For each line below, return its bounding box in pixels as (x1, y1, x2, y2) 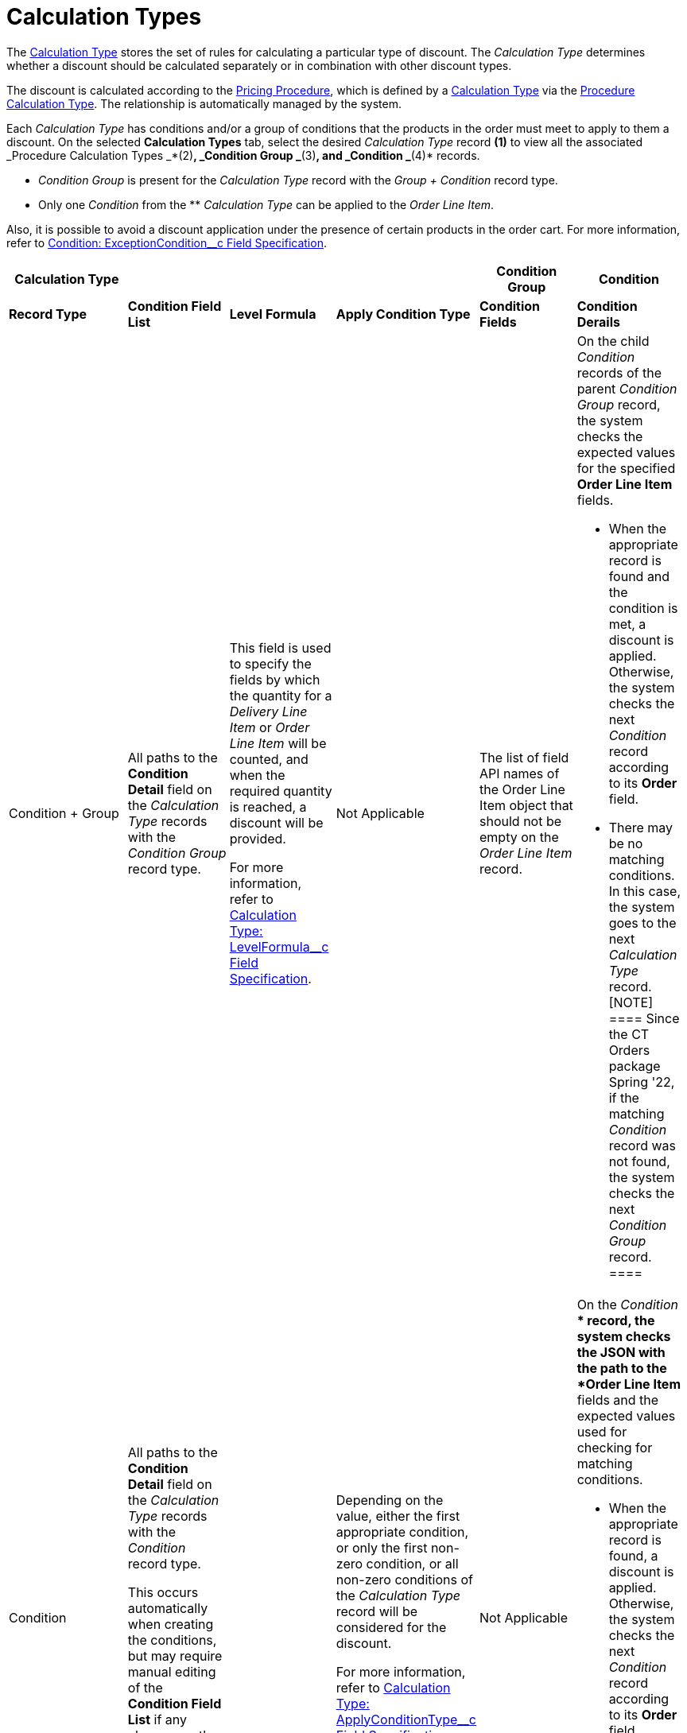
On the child (576, 332, 650, 349)
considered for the (336, 1619, 447, 1635)
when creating (127, 1615, 214, 1632)
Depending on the (336, 1491, 444, 1508)
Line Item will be (229, 735, 327, 751)
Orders (608, 1041, 650, 1058)
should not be (479, 812, 562, 829)
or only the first (336, 1539, 428, 1556)
